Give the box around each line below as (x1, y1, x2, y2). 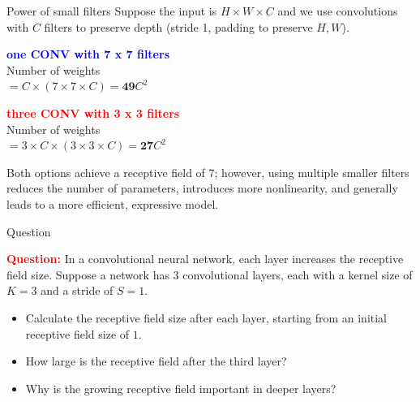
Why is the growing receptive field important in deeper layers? (25, 379, 336, 396)
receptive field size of (25, 325, 130, 342)
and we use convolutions (277, 2, 398, 19)
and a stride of (41, 282, 114, 299)
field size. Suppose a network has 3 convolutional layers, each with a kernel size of (6, 266, 413, 283)
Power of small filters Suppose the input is (6, 2, 217, 19)
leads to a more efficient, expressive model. (6, 195, 219, 212)
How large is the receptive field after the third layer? (25, 352, 287, 370)
